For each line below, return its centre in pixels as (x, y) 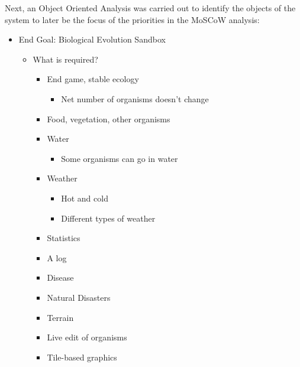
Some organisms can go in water (120, 158)
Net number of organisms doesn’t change (135, 98)
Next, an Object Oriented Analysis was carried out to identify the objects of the (150, 8)
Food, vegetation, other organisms (109, 118)
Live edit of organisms (87, 337)
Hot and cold (85, 198)
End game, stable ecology (93, 79)
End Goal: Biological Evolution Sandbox (92, 39)
